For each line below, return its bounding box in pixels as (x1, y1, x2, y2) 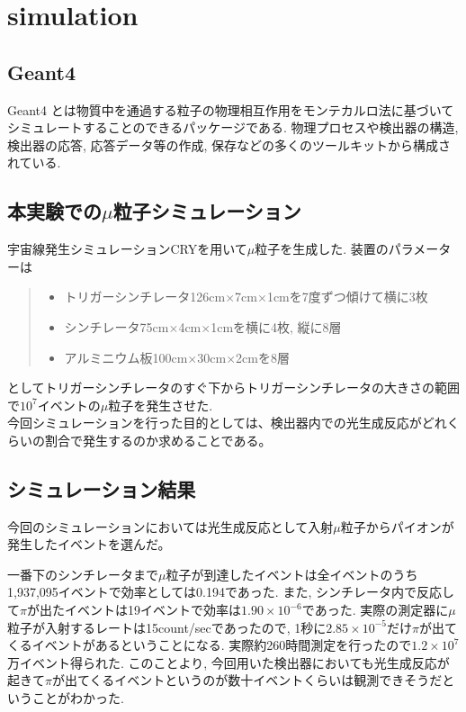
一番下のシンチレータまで (7, 564, 158, 583)
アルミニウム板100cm (64, 347, 188, 366)
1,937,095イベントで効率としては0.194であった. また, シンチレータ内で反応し (7, 582, 454, 601)
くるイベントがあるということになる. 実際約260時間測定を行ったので (7, 635, 412, 654)
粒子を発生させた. (108, 395, 213, 414)
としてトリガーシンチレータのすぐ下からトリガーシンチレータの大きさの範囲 (7, 378, 461, 397)
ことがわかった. (31, 689, 124, 707)
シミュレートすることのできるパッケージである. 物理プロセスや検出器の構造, (7, 118, 459, 137)
